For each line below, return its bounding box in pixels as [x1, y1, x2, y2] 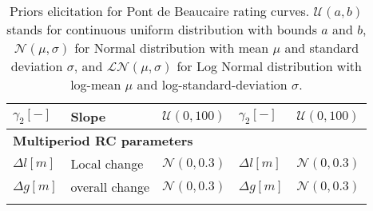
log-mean [70, 75, 121, 94]
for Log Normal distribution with [177, 57, 362, 75]
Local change [70, 154, 144, 173]
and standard [284, 38, 359, 57]
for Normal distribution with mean [74, 38, 269, 57]
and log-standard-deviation [137, 75, 288, 94]
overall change [70, 177, 150, 196]
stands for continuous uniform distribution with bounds [6, 20, 317, 38]
